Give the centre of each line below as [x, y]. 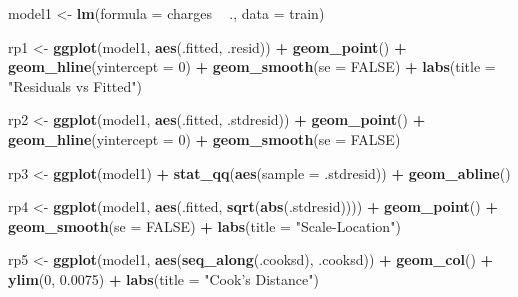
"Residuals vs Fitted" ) [75, 85]
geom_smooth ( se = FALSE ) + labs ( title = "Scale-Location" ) [204, 225]
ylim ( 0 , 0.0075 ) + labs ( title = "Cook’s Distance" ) [163, 278]
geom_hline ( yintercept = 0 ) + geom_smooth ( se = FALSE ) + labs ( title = [252, 66]
